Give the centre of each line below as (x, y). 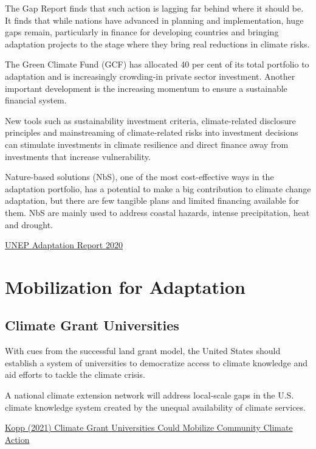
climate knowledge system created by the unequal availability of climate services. (155, 407)
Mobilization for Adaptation (125, 286)
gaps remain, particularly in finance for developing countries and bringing (142, 32)
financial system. (36, 100)
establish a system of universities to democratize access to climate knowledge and (156, 362)
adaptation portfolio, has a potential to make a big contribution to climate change (158, 188)
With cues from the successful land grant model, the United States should (143, 351)
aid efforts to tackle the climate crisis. (75, 374)
